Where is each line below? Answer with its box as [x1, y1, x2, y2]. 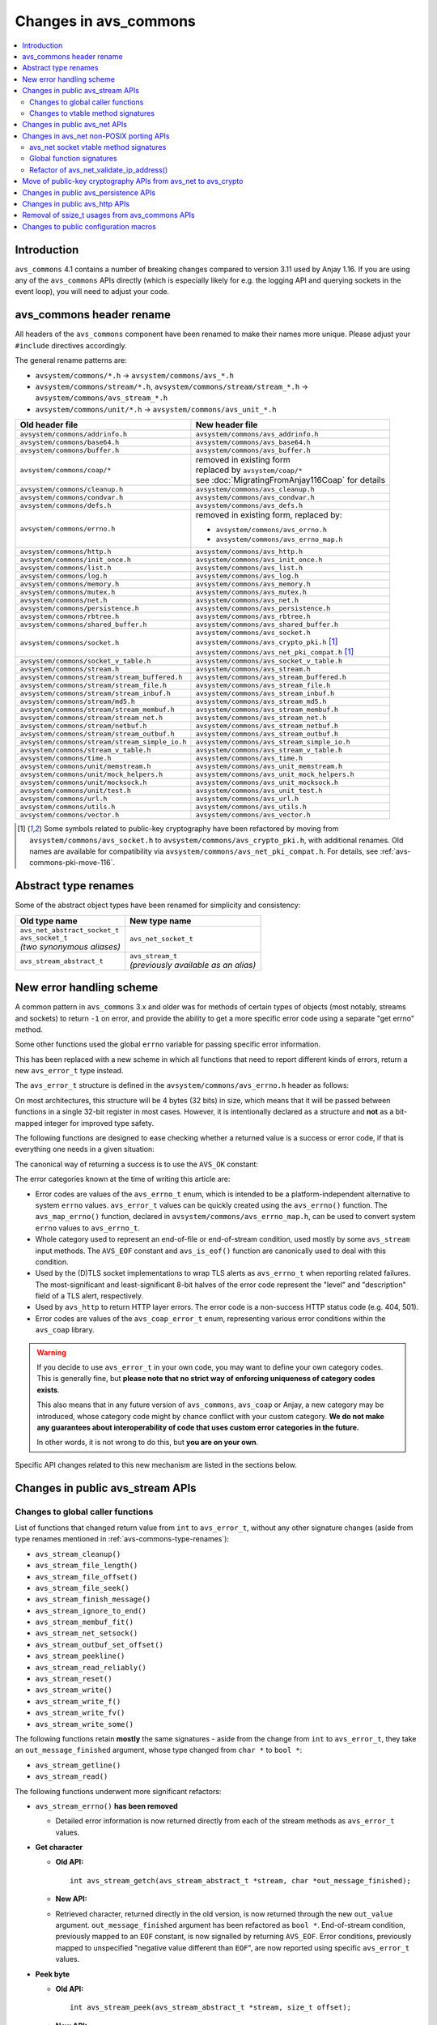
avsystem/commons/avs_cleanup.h [195, 485, 315, 494]
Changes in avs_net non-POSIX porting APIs [22, 130, 170, 141]
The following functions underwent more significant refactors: [15, 1786, 222, 1796]
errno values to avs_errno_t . [35, 1223, 141, 1233]
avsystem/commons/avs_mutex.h [195, 588, 308, 597]
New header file [195, 420, 258, 431]
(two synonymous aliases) [19, 940, 121, 952]
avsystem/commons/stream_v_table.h [19, 746, 151, 755]
